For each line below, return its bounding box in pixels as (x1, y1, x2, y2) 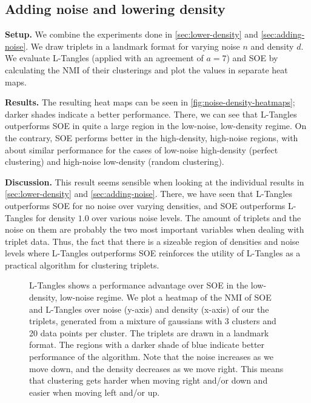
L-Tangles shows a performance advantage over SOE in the (29, 279, 249, 291)
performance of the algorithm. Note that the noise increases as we (29, 350, 273, 363)
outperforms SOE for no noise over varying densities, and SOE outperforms (5, 199, 286, 211)
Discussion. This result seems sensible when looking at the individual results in (5, 175, 304, 188)
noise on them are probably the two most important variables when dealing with (5, 223, 304, 236)
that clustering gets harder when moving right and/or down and (29, 374, 268, 387)
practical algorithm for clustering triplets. (5, 258, 159, 271)
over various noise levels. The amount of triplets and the (92, 211, 301, 224)
